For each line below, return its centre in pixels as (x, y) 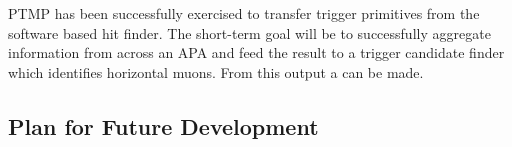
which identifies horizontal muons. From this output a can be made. (216, 71)
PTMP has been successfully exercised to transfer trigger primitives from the (244, 13)
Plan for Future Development (163, 125)
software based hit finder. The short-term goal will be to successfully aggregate (249, 32)
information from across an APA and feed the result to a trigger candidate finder (256, 52)
